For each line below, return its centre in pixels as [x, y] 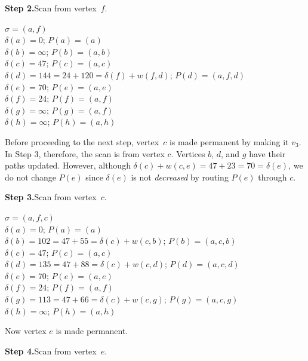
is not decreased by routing [180, 177]
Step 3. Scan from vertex [51, 197]
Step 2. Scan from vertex [51, 8]
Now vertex [26, 331]
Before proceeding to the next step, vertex [82, 141]
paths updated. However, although [68, 165]
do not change [30, 177]
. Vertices [188, 153]
